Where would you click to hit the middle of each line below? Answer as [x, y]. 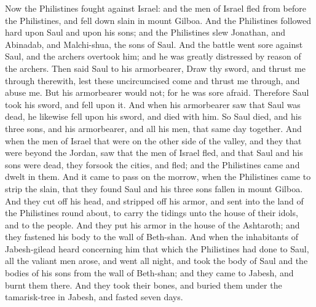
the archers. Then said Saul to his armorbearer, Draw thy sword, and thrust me [155, 68]
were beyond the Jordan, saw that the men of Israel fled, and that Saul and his [154, 153]
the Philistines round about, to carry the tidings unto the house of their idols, [152, 213]
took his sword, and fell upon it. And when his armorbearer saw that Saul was [153, 104]
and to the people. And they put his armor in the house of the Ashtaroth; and [152, 224]
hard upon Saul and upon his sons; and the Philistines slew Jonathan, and [145, 32]
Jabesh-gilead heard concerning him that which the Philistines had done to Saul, [157, 248]
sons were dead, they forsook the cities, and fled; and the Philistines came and [152, 164]
